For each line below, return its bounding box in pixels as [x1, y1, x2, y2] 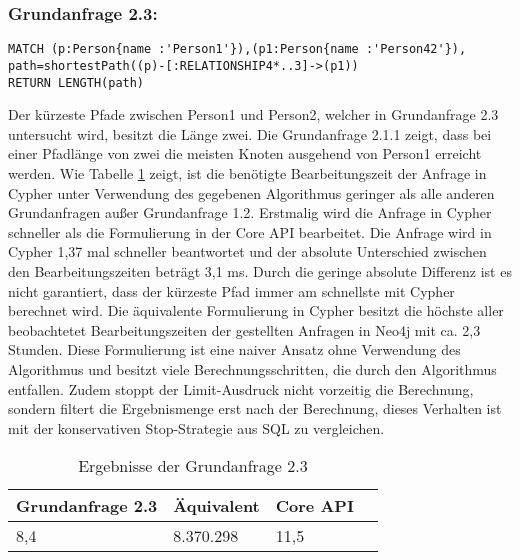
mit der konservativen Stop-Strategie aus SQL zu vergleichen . [8, 417, 385, 438]
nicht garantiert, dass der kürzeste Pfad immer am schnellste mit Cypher [8, 280, 455, 301]
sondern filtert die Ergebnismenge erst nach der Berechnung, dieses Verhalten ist [8, 398, 502, 419]
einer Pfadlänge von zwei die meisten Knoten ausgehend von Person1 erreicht [8, 143, 482, 164]
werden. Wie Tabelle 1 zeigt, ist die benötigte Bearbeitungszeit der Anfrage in [8, 162, 487, 183]
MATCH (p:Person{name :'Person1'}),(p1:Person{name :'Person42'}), [8, 42, 467, 57]
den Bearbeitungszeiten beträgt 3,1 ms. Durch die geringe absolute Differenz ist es [8, 260, 512, 281]
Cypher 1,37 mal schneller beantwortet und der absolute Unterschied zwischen [8, 241, 487, 262]
